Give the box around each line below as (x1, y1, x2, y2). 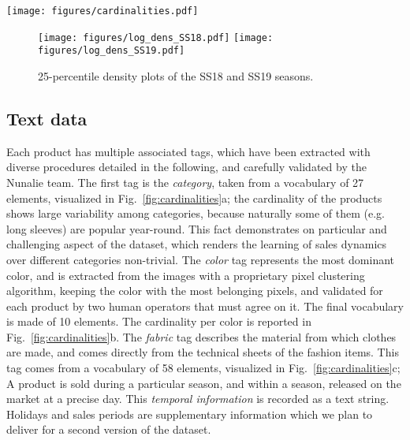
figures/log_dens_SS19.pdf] (38, 45, 185, 57)
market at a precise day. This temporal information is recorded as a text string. (6, 390, 389, 407)
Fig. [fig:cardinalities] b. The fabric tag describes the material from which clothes (6, 328, 397, 345)
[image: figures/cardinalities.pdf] (6, 6, 199, 17)
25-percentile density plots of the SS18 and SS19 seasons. (38, 67, 314, 84)
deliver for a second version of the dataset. (6, 421, 211, 438)
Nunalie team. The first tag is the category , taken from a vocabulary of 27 (6, 173, 364, 190)
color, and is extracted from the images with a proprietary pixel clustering (6, 267, 365, 283)
